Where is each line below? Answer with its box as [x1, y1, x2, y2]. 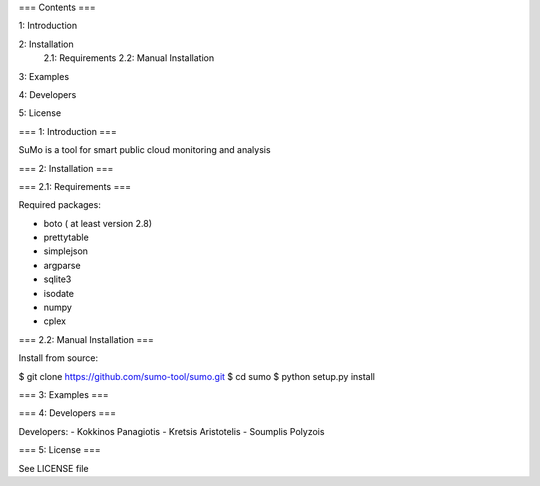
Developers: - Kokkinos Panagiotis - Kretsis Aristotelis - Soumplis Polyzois [18, 425, 325, 437]
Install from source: [18, 352, 99, 364]
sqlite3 [43, 273, 72, 285]
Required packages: [18, 199, 102, 211]
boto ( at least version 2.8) [43, 217, 153, 229]
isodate [43, 287, 75, 299]
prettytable [43, 231, 89, 244]
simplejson [43, 245, 89, 257]
